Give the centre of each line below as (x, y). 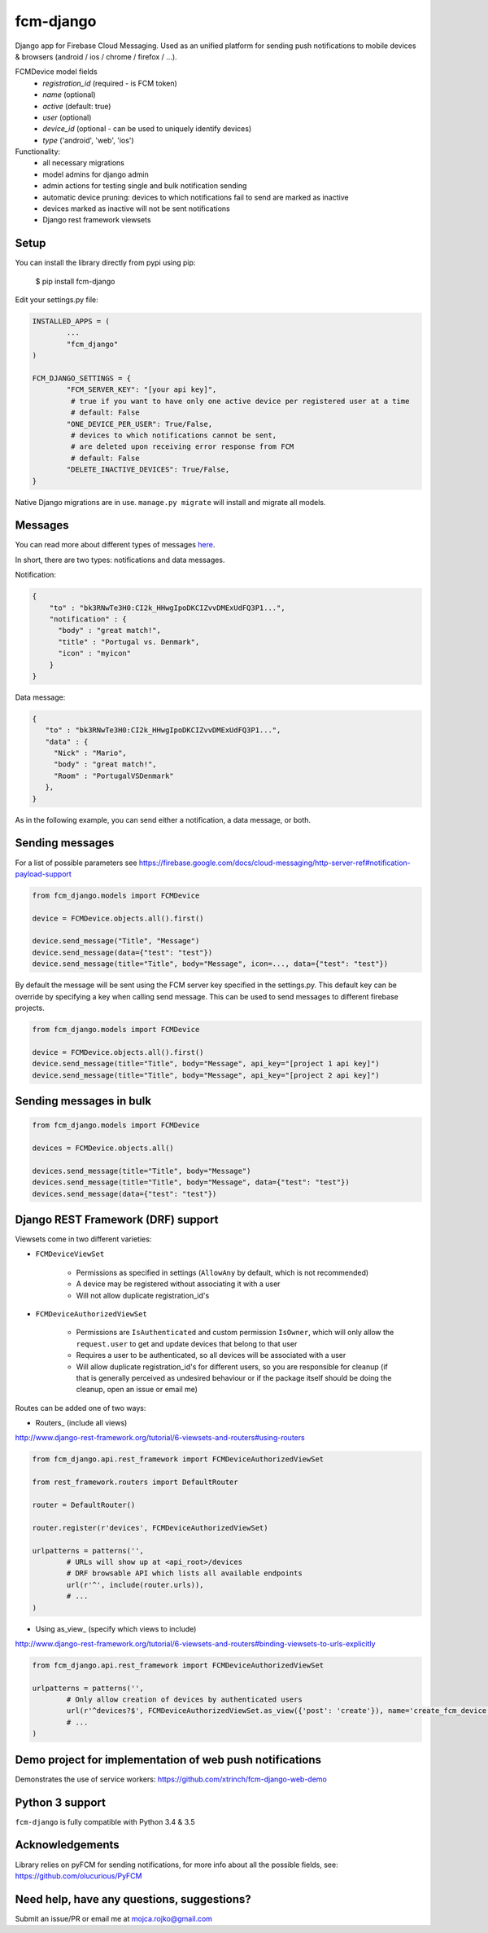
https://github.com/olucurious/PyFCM (78, 1876)
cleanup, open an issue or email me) (137, 1390)
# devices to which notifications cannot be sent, (174, 435)
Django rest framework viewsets (97, 220)
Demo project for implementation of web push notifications (168, 1759)
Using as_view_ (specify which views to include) (116, 1628)
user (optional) (67, 117)
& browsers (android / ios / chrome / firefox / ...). (96, 56)
